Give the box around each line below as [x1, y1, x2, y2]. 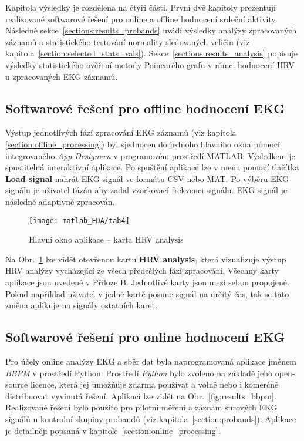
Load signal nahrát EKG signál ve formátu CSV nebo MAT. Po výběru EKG [5, 172, 289, 184]
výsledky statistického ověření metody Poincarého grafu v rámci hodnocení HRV [5, 58, 295, 70]
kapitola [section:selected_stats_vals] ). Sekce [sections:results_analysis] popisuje [5, 47, 298, 59]
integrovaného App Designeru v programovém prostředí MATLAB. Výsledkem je [5, 149, 295, 161]
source [5, 378, 28, 390]
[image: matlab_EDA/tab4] [29, 216, 130, 225]
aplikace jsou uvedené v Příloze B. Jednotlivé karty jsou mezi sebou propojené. [5, 275, 289, 288]
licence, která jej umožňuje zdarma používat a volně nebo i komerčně [30, 378, 279, 390]
